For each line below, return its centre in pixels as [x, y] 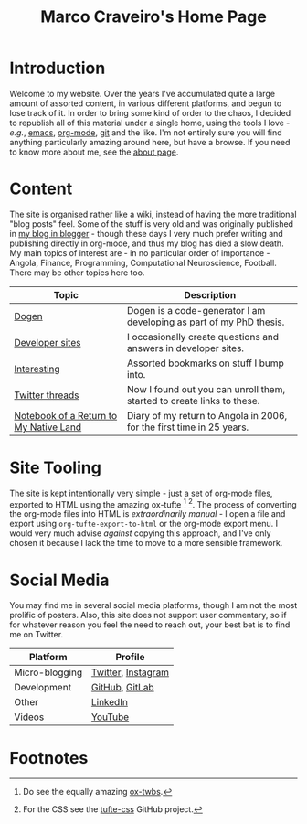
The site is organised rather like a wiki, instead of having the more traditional [153, 214]
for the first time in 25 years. [188, 427]
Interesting [37, 369]
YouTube [110, 717]
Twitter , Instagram [130, 672]
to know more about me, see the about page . [94, 152]
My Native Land [48, 427]
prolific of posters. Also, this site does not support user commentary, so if [148, 615]
